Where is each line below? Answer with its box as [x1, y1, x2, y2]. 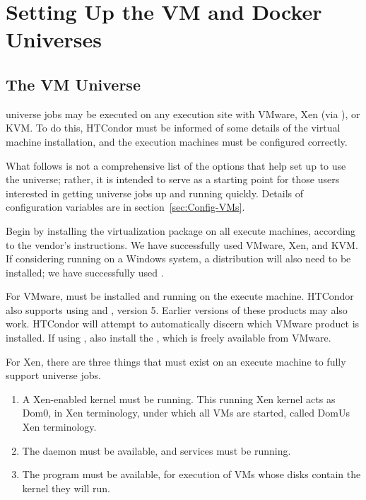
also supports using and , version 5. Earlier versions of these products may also [6, 302, 348, 317]
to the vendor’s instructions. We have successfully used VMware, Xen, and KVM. [6, 237, 358, 252]
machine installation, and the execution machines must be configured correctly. [6, 134, 348, 149]
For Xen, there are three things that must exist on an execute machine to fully [6, 354, 346, 368]
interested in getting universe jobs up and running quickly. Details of [6, 185, 304, 200]
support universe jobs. [6, 368, 101, 383]
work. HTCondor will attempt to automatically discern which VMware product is [6, 316, 360, 331]
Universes [6, 25, 102, 54]
